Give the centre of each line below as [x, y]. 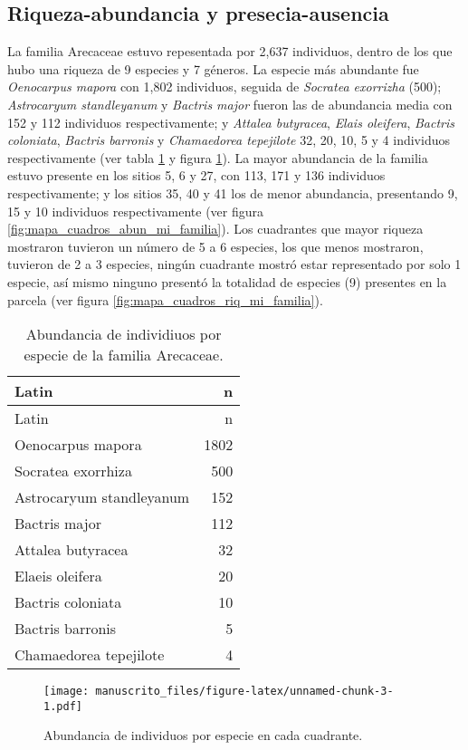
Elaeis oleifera [58, 576]
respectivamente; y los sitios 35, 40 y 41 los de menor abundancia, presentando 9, [233, 192]
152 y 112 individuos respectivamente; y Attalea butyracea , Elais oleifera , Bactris [231, 122]
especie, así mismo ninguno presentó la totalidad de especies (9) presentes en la [227, 281]
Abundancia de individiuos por [124, 334]
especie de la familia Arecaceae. [124, 355]
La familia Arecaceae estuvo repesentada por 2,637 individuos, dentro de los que [230, 51]
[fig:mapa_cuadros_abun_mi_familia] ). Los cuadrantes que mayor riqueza [215, 229]
